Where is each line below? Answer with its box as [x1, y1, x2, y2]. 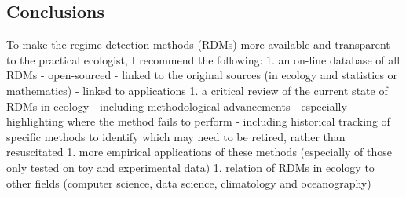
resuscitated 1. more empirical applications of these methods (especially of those [6, 144, 393, 160]
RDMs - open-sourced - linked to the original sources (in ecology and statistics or [6, 67, 398, 83]
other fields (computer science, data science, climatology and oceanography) [6, 174, 371, 191]
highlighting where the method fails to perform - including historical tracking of [6, 113, 390, 130]
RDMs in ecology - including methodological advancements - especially [6, 97, 347, 114]
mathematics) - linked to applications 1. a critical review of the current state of [6, 82, 388, 98]
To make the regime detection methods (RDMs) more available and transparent [6, 36, 390, 53]
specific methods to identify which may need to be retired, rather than [6, 128, 346, 144]
